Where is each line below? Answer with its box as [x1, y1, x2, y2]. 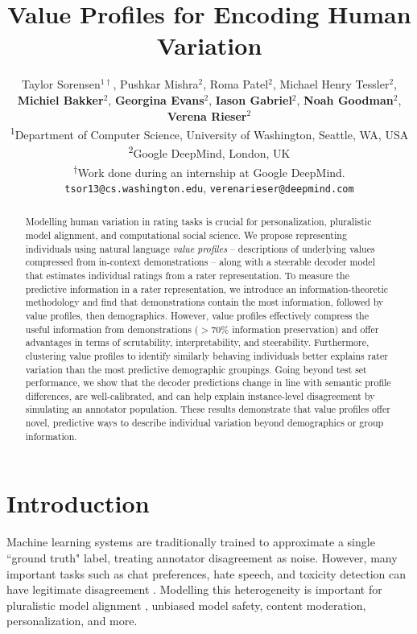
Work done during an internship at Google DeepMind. [77, 163, 345, 180]
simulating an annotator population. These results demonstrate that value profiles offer [25, 402, 390, 416]
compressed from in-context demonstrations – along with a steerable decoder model [25, 255, 375, 269]
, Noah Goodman [296, 91, 394, 108]
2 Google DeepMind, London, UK [128, 142, 291, 161]
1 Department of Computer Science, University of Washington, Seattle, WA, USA [10, 124, 409, 142]
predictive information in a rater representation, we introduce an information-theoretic [25, 282, 389, 295]
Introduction [6, 487, 150, 520]
